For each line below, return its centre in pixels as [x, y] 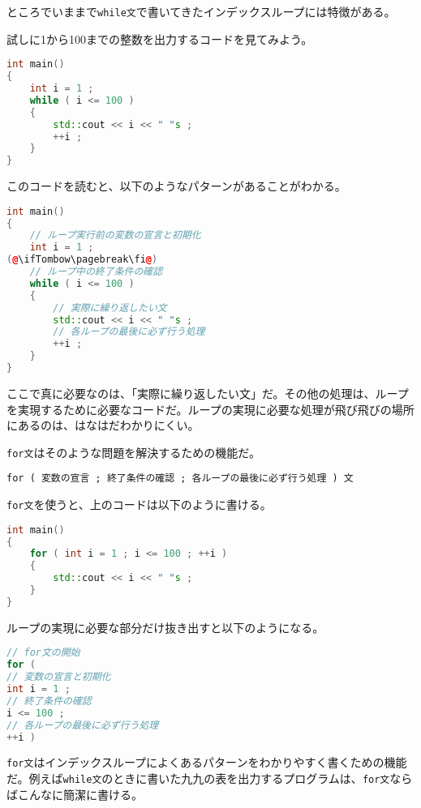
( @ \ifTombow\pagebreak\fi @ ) [82, 260]
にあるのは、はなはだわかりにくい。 [103, 425]
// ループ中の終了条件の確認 [96, 272]
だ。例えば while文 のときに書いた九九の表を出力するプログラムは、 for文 [198, 778]
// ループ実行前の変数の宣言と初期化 [115, 235]
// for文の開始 [43, 653]
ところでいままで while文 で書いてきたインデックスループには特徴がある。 [201, 11]
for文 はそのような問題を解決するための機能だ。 [133, 452]
